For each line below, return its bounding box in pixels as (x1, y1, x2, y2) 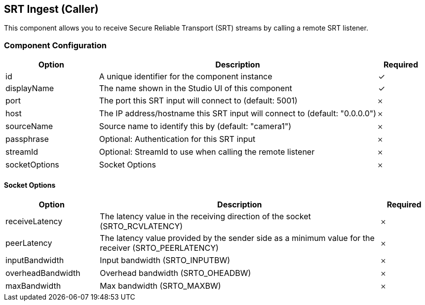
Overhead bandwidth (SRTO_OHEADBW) (100, 268, 251, 278)
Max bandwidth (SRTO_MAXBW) (100, 281, 221, 291)
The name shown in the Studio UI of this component (99, 83, 292, 94)
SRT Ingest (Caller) (4, 3, 99, 15)
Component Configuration (4, 40, 107, 50)
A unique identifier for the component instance (99, 71, 272, 82)
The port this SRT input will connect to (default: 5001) (99, 96, 298, 106)
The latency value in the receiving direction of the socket (100, 211, 311, 222)
